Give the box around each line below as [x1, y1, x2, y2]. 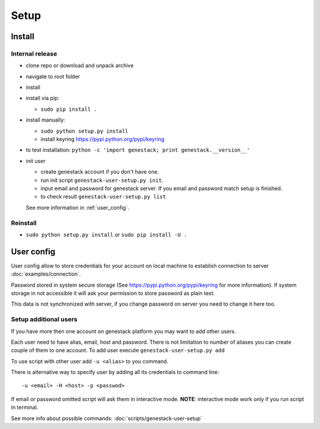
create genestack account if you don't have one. [40, 168, 159, 175]
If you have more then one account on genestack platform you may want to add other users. [11, 328, 236, 335]
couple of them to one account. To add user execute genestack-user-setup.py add [11, 347, 225, 354]
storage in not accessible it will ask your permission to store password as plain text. [11, 290, 215, 296]
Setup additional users [11, 315, 78, 324]
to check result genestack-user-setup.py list [40, 193, 166, 200]
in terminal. [11, 404, 39, 411]
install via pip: [25, 95, 59, 102]
